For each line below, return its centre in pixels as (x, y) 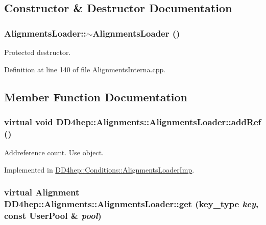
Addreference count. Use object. (54, 152)
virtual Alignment (42, 192)
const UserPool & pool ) (53, 216)
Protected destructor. (38, 52)
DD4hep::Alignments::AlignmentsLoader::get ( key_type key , (131, 204)
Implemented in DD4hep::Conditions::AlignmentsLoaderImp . (99, 169)
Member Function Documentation (96, 96)
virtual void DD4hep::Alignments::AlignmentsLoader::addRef (133, 121)
